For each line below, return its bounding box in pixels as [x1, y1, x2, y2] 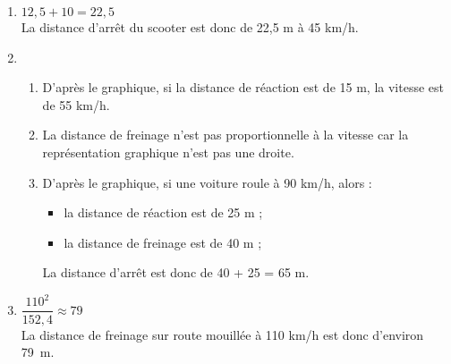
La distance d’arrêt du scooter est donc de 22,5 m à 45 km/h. [21, 18, 359, 36]
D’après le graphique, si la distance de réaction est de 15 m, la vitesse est [42, 78, 444, 97]
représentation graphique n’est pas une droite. [42, 142, 294, 161]
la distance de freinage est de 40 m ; [64, 233, 262, 251]
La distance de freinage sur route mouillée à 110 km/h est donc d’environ [21, 325, 424, 343]
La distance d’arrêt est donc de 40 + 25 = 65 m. [42, 263, 310, 282]
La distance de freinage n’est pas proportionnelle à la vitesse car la [42, 125, 409, 144]
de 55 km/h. [42, 95, 110, 114]
